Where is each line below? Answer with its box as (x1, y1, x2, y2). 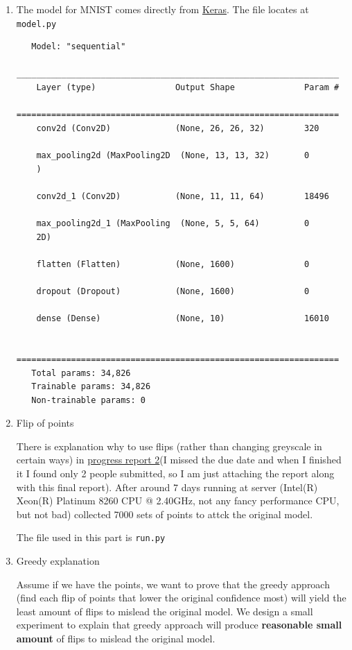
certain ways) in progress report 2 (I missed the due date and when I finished (16, 452, 342, 467)
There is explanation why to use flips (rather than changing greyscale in (16, 438, 322, 453)
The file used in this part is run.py (16, 530, 166, 545)
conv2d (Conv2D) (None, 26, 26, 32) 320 (36, 123, 319, 133)
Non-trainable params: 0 (31, 395, 146, 405)
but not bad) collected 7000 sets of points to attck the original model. (16, 506, 313, 521)
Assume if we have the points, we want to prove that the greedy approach (16, 576, 330, 591)
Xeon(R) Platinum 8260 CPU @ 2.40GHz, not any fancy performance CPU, (16, 493, 340, 508)
